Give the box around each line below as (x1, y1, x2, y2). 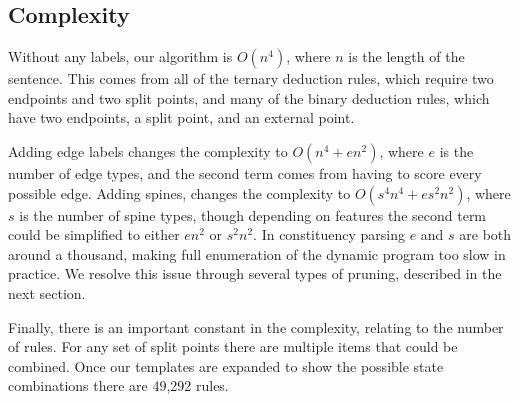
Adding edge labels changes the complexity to (8, 140, 288, 161)
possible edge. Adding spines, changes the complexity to (8, 182, 351, 203)
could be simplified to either (8, 224, 180, 245)
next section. (8, 282, 86, 303)
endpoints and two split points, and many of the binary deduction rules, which (8, 87, 490, 108)
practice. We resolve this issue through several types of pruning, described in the (8, 263, 502, 284)
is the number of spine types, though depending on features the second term (19, 204, 487, 225)
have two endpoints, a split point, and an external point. (8, 107, 355, 128)
